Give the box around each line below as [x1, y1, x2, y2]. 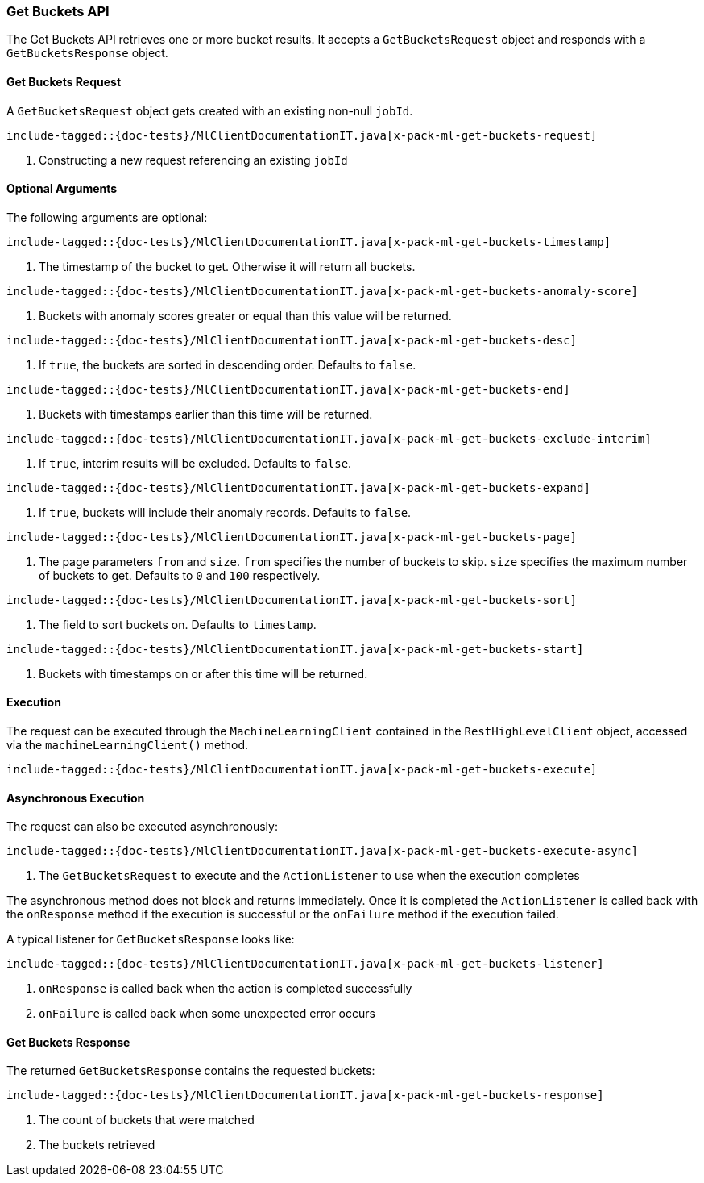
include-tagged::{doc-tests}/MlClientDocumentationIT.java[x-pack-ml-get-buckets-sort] [6, 593, 578, 606]
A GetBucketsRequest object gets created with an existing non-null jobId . [6, 103, 413, 118]
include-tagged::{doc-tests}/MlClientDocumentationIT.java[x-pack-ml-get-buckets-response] [6, 1089, 604, 1102]
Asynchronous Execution [6, 790, 145, 805]
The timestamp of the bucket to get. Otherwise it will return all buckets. [39, 259, 416, 273]
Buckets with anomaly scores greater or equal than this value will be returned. [39, 308, 452, 323]
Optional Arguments [6, 181, 118, 196]
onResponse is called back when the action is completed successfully [39, 981, 412, 996]
